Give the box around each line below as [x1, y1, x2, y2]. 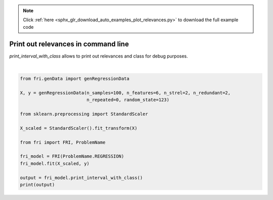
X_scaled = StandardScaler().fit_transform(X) [20, 125, 138, 131]
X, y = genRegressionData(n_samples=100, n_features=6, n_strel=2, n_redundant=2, [20, 90, 231, 95]
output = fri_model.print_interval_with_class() [20, 175, 143, 180]
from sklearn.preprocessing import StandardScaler [20, 111, 149, 117]
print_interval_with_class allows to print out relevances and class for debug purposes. [9, 53, 188, 59]
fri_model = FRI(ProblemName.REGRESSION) [20, 154, 124, 159]
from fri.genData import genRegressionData [20, 76, 130, 82]
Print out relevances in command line [9, 39, 129, 48]
